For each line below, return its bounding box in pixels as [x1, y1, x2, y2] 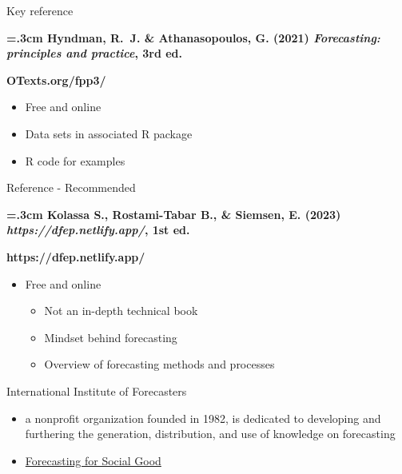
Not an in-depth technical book [44, 302, 198, 319]
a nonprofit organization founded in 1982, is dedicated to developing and [25, 409, 381, 426]
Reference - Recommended [6, 179, 136, 196]
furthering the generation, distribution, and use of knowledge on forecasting [25, 425, 396, 442]
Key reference [6, 2, 74, 18]
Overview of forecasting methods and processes [44, 356, 275, 372]
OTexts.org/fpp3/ [6, 71, 106, 88]
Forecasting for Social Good [25, 452, 161, 468]
